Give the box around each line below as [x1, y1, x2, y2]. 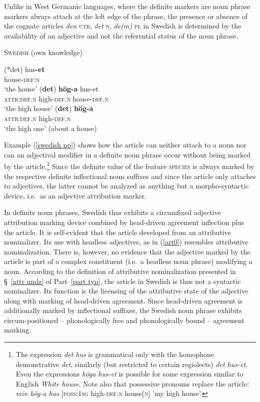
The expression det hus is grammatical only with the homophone [15, 349, 214, 359]
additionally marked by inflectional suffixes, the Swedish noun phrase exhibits [4, 305, 242, 315]
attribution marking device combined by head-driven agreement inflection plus [4, 216, 244, 227]
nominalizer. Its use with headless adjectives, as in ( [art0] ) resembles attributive [4, 236, 248, 247]
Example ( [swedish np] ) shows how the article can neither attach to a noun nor [4, 139, 246, 150]
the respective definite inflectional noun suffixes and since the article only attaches [4, 170, 256, 181]
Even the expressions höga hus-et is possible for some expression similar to [15, 368, 243, 379]
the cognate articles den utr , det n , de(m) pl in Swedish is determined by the [4, 20, 241, 31]
